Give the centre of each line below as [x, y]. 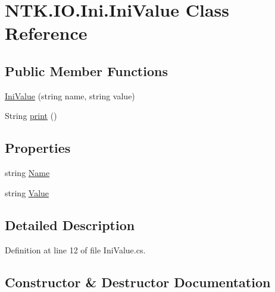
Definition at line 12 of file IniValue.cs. [75, 249]
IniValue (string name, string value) [70, 95]
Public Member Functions [86, 70]
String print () [31, 116]
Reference [46, 33]
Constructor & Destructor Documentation [138, 282]
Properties [38, 148]
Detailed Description [70, 225]
